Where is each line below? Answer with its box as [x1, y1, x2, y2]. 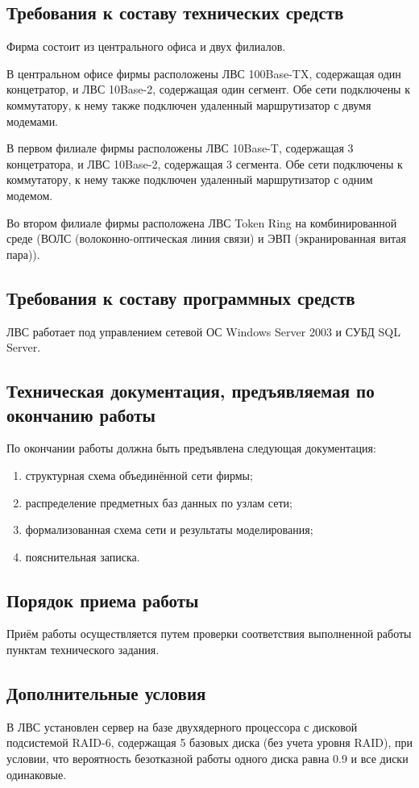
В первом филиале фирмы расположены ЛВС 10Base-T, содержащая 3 [6, 140, 354, 156]
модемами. [6, 112, 59, 129]
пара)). [6, 245, 40, 262]
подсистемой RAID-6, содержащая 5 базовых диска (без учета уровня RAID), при [6, 734, 413, 751]
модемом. [6, 186, 53, 203]
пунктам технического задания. [6, 641, 160, 658]
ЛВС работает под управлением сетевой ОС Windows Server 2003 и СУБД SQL [6, 323, 400, 340]
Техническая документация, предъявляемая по [6, 378, 375, 403]
